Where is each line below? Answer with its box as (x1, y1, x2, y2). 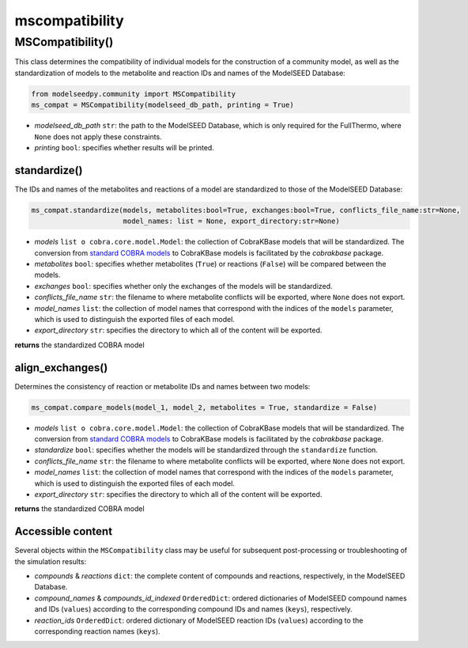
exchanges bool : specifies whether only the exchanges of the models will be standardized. (34, 281, 333, 290)
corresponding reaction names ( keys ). (34, 626, 161, 636)
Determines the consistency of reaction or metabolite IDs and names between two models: (14, 381, 311, 391)
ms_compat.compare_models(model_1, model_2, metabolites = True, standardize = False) (31, 403, 378, 411)
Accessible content (14, 525, 113, 538)
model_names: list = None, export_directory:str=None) (123, 217, 340, 225)
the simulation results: (14, 556, 87, 566)
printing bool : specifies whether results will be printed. (34, 142, 215, 152)
